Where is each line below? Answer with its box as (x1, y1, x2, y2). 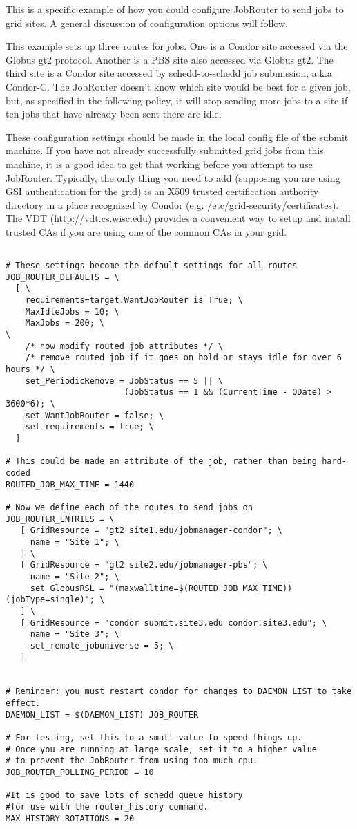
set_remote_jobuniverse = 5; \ (30, 640, 174, 651)
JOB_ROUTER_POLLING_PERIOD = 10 (6, 767, 154, 778)
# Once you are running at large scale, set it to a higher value (6, 744, 318, 754)
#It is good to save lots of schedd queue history (6, 790, 243, 801)
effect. (6, 698, 41, 709)
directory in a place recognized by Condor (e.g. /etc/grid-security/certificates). (6, 197, 339, 212)
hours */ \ (6, 364, 55, 375)
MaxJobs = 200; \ (25, 318, 105, 328)
